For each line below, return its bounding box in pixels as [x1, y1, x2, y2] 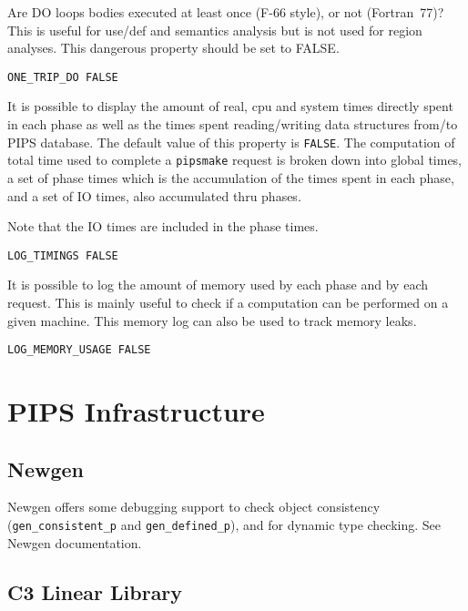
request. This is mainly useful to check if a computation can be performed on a [7, 292, 449, 311]
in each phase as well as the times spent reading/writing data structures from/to [7, 115, 458, 134]
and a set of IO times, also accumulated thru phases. [7, 186, 301, 205]
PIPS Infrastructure [7, 392, 265, 429]
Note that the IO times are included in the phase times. [7, 217, 319, 236]
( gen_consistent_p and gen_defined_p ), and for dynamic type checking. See [7, 514, 442, 534]
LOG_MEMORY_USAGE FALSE [7, 343, 151, 357]
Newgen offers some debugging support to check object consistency [7, 497, 381, 516]
